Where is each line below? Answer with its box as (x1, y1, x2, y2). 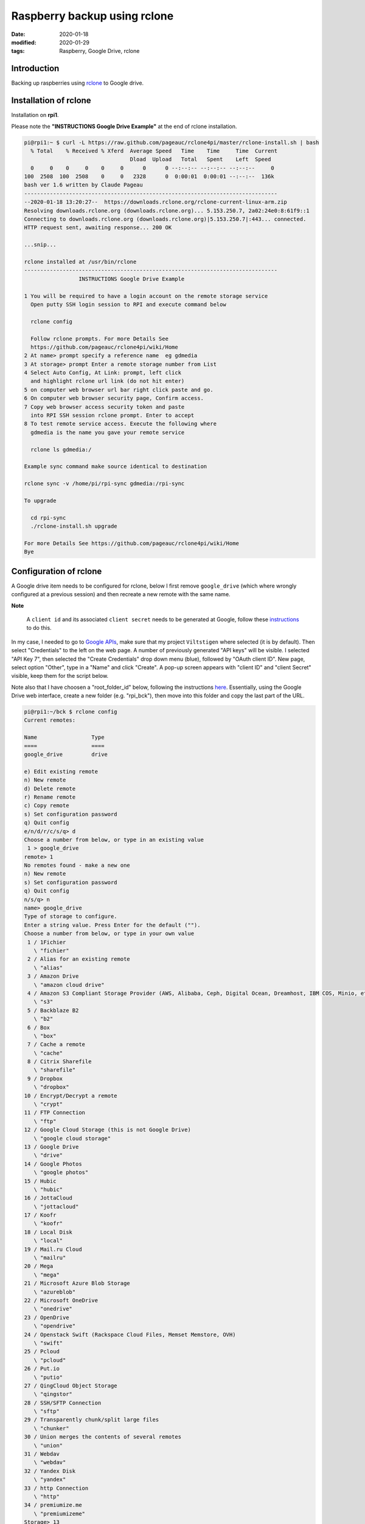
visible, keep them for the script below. (11, 672, 109, 680)
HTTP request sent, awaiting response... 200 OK (24, 224, 172, 231)
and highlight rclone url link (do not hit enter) (30, 378, 185, 385)
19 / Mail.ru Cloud (24, 1245, 82, 1253)
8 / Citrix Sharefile (27, 1058, 92, 1065)
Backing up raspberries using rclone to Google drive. (11, 79, 144, 87)
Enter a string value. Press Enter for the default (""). (24, 921, 201, 928)
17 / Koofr (24, 1212, 57, 1219)
